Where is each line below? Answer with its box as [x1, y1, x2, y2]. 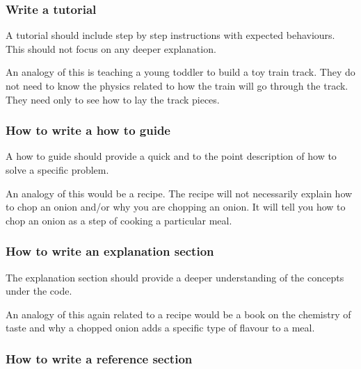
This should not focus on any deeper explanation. [6, 41, 216, 56]
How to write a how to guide [6, 122, 170, 139]
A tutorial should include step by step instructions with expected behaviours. [6, 28, 335, 42]
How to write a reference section [6, 350, 193, 367]
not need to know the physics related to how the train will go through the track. [6, 79, 348, 92]
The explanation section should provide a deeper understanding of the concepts [6, 270, 344, 284]
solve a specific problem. [6, 163, 109, 177]
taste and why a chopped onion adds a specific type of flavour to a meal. [6, 320, 315, 335]
